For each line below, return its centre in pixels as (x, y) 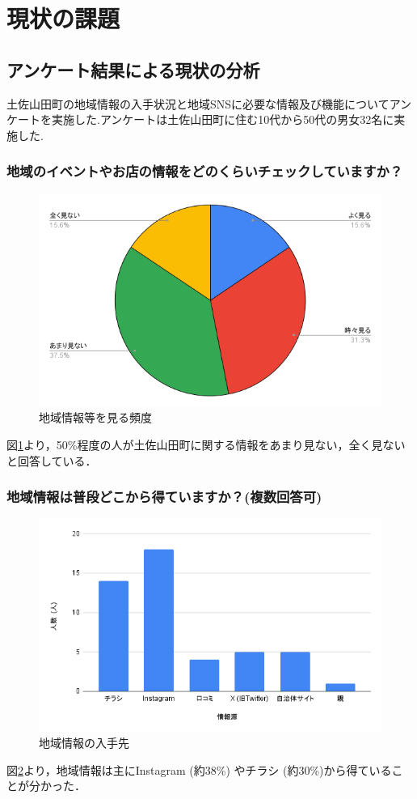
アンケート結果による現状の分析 (133, 69)
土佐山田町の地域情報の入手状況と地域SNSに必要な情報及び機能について (198, 103)
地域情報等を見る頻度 (95, 417)
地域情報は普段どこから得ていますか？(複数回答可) (164, 497)
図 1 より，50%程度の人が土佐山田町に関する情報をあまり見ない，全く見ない (206, 444)
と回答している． (52, 460)
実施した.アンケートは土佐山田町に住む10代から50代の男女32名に (223, 119)
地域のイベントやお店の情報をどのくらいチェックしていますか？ (205, 171)
